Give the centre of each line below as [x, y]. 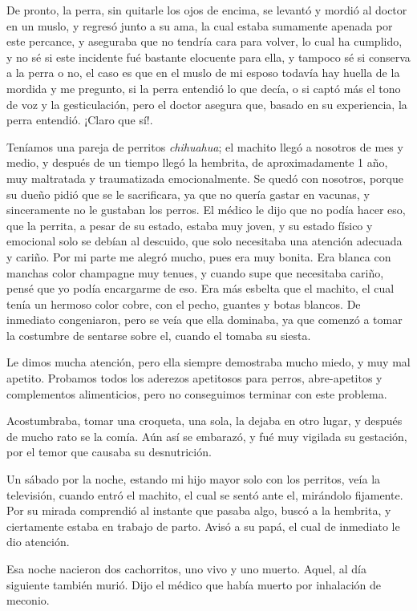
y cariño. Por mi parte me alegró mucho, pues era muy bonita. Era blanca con [199, 256]
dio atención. [38, 542]
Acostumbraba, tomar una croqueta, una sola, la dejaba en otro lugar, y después [204, 421]
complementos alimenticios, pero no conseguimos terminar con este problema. [197, 393]
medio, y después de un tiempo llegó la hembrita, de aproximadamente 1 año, [197, 162]
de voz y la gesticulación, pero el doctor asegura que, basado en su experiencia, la [207, 104]
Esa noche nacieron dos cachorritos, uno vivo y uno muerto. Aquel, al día [186, 569]
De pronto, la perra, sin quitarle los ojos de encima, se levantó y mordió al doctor [207, 10]
